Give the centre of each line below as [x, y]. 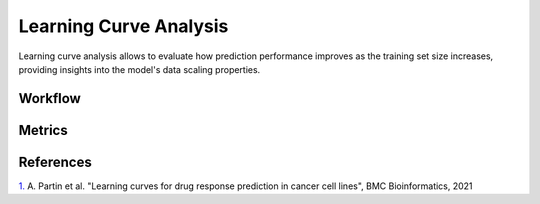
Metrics [43, 130]
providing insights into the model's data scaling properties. [139, 69]
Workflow [50, 98]
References [55, 161]
